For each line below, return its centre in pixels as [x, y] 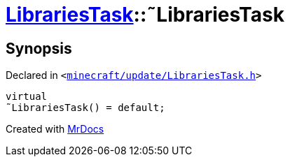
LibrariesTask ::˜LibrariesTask [145, 15]
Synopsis [39, 48]
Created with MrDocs [55, 129]
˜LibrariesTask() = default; [85, 108]
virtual [27, 97]
